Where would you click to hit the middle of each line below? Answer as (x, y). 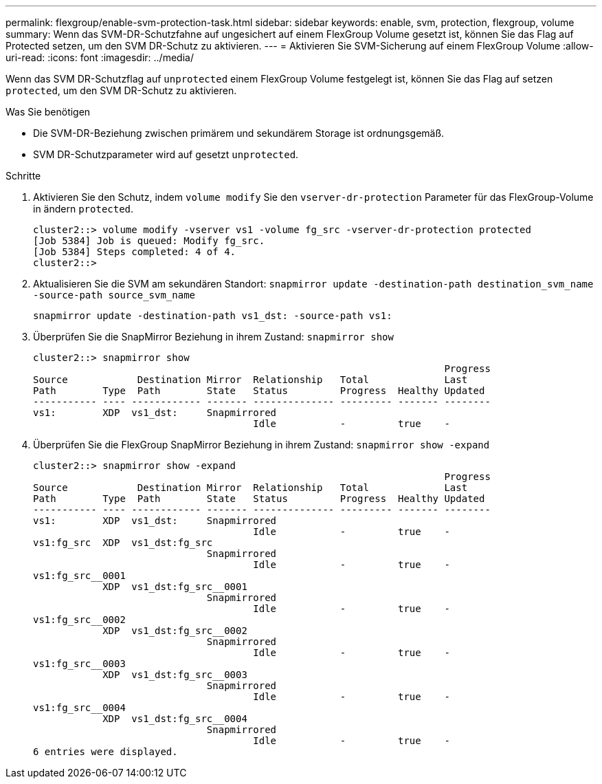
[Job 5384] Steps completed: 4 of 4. (135, 252)
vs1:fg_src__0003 (79, 664)
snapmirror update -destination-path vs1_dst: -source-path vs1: (213, 316)
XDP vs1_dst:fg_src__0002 (175, 631)
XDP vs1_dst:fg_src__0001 (175, 587)
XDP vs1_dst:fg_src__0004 (175, 719)
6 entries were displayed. (105, 752)
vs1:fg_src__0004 (79, 708)
